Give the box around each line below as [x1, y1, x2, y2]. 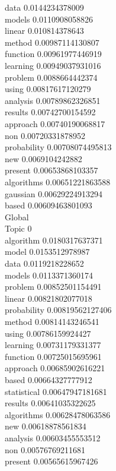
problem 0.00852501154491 [5, 280, 102, 293]
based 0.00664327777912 [5, 374, 92, 385]
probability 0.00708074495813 [5, 141, 112, 153]
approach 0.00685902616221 [5, 362, 105, 374]
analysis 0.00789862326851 [5, 94, 101, 106]
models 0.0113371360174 [5, 268, 94, 281]
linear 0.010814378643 [5, 24, 84, 37]
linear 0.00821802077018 [5, 292, 92, 304]
